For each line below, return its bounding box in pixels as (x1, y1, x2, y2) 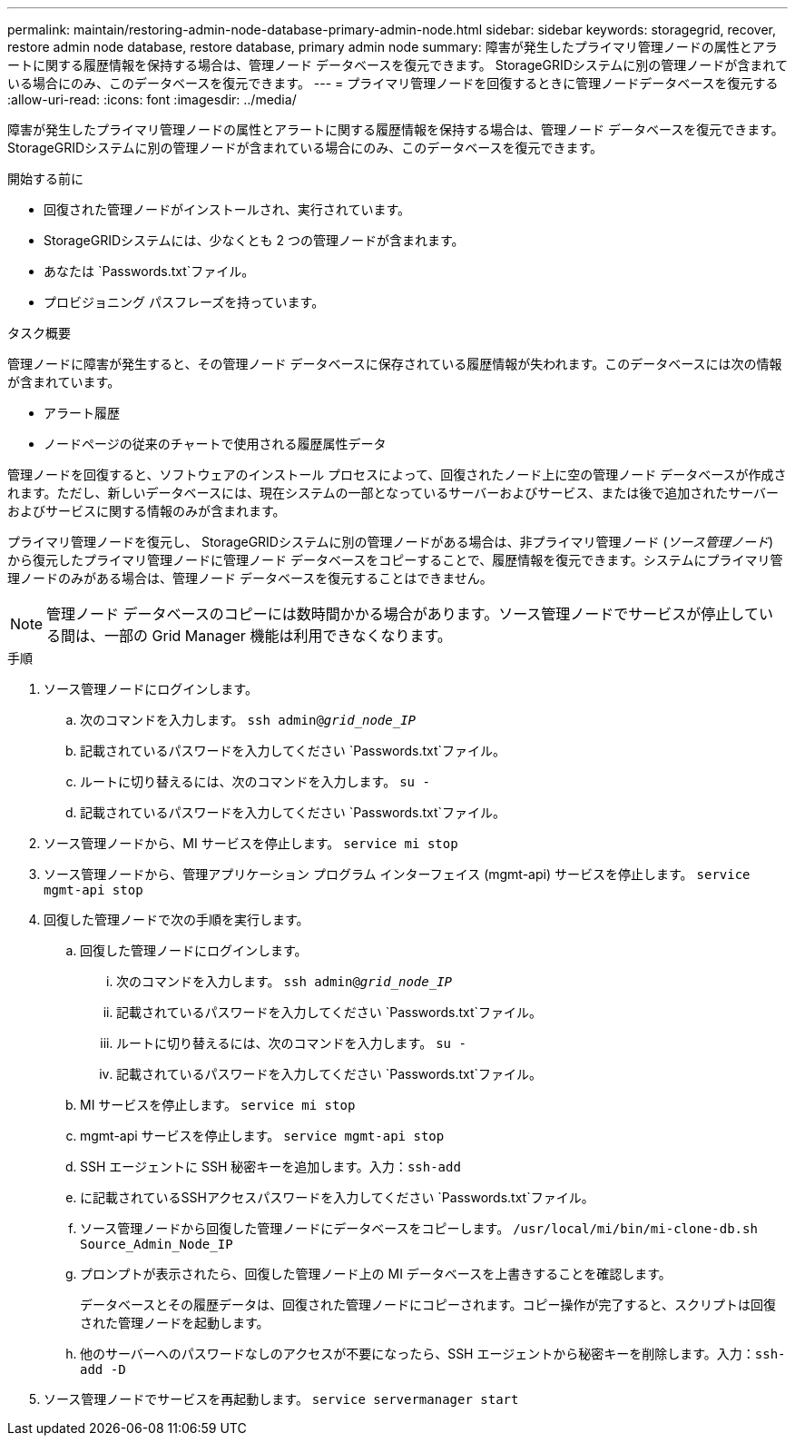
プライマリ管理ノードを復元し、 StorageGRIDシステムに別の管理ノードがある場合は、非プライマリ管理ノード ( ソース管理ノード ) (7, 534, 773, 549)
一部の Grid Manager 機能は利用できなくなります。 (104, 627, 452, 645)
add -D (80, 1362, 126, 1377)
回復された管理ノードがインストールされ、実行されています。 (44, 202, 411, 217)
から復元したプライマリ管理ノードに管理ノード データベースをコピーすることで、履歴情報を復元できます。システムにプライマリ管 (7, 552, 783, 568)
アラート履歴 (44, 405, 120, 420)
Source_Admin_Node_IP (80, 1237, 233, 1251)
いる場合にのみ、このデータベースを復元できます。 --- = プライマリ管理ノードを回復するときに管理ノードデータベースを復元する (7, 75, 779, 91)
